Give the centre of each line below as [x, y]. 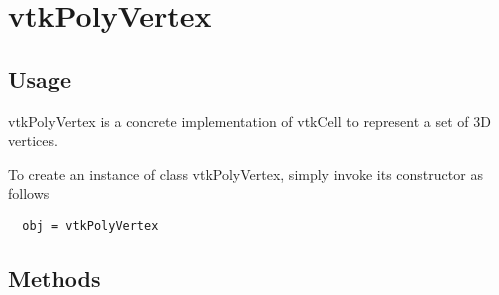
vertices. [33, 140]
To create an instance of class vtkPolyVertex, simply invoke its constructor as [245, 173]
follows [29, 193]
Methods [54, 278]
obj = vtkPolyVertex [90, 225]
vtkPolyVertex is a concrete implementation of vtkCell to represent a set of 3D [249, 120]
